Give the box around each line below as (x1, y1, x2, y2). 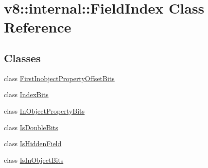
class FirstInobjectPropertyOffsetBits (4, 73, 115, 83)
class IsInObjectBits (4, 154, 64, 165)
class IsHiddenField (4, 138, 62, 149)
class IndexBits (4, 89, 49, 100)
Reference (4, 17, 71, 37)
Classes (4, 50, 41, 65)
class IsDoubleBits (4, 122, 58, 132)
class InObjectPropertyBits (4, 105, 85, 116)
